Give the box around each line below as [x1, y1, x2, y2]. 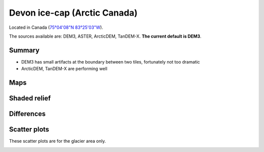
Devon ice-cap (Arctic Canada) [9, 7, 138, 18]
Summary [9, 46, 40, 54]
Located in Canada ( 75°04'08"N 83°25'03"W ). [9, 24, 104, 30]
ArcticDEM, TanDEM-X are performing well [21, 66, 108, 72]
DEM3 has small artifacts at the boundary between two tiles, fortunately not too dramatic [21, 59, 200, 65]
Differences [9, 110, 46, 118]
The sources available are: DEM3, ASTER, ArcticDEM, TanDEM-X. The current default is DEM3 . [9, 33, 201, 39]
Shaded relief [9, 94, 51, 103]
